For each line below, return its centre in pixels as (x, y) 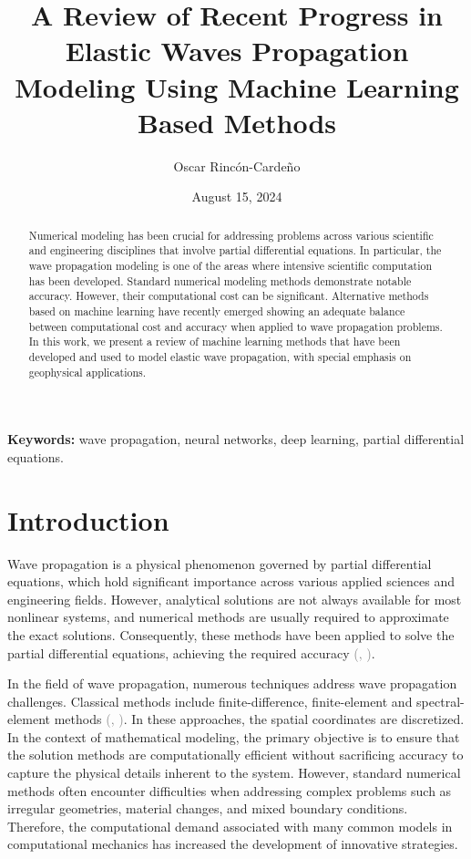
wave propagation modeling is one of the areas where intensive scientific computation (230, 265)
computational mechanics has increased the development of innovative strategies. (233, 844)
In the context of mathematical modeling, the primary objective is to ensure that (234, 736)
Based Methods (237, 122)
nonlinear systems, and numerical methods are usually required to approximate (228, 617)
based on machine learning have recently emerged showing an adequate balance (217, 310)
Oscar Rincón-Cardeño (237, 166)
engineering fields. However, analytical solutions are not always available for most (235, 599)
